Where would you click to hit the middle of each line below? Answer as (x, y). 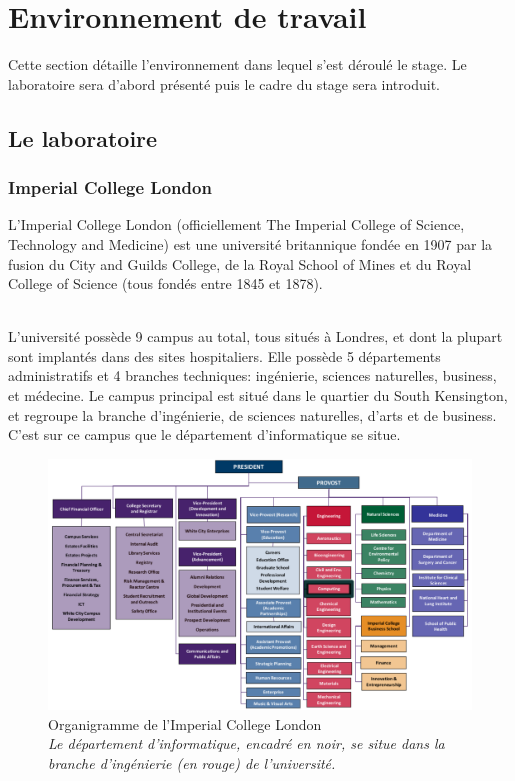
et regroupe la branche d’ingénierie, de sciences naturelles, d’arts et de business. (252, 414)
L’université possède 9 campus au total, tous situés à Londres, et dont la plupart (255, 336)
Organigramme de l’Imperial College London (185, 723)
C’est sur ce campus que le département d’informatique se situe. (204, 434)
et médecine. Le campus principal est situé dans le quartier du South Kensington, (258, 395)
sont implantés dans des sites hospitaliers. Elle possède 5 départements (224, 355)
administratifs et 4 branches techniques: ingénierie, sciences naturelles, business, (252, 375)
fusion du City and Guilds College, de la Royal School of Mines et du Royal (240, 263)
